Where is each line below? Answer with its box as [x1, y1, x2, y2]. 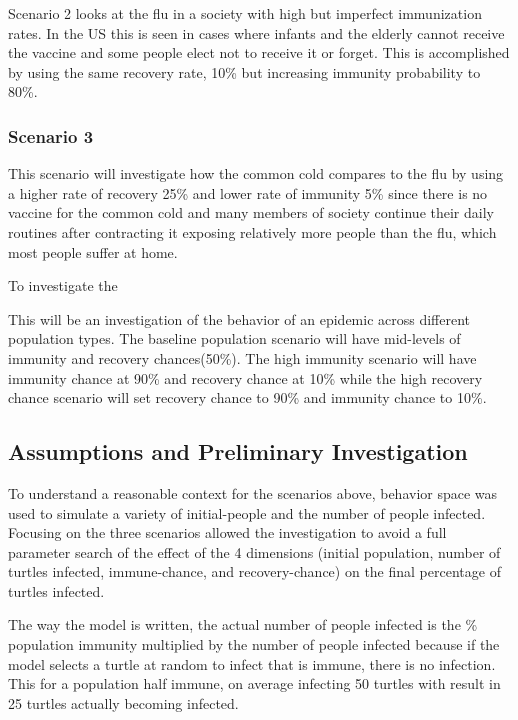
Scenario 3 [8, 123, 94, 148]
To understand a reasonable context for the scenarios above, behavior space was [8, 482, 498, 503]
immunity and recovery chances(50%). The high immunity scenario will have [8, 347, 477, 368]
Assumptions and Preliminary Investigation [8, 436, 468, 467]
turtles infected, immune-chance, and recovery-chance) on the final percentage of [8, 561, 501, 582]
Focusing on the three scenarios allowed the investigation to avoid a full [8, 522, 447, 543]
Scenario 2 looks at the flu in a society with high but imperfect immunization [8, 3, 482, 23]
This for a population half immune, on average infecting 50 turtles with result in [8, 673, 501, 694]
